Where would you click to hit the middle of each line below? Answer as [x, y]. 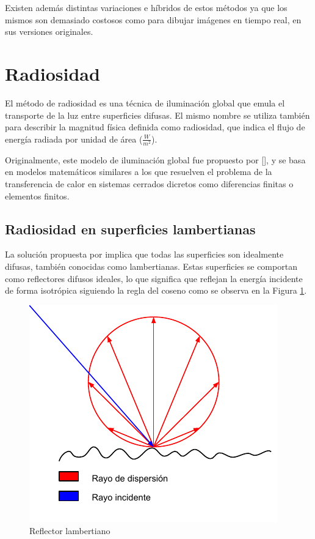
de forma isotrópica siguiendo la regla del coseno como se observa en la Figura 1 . [156, 290]
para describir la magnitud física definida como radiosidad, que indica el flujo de [155, 127]
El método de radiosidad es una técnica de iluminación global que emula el [145, 102]
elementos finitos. [37, 195]
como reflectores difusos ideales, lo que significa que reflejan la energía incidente [154, 278]
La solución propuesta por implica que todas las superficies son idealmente [144, 254]
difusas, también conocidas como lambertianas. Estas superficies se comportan [151, 266]
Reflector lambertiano [70, 531]
